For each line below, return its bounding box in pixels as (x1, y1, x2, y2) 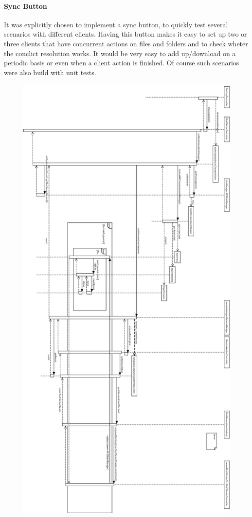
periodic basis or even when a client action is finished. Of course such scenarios (4, 58, 239, 68)
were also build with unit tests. (4, 67, 96, 77)
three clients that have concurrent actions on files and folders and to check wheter (4, 38, 248, 48)
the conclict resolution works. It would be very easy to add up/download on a (4, 48, 236, 58)
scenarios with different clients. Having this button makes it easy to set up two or (4, 29, 247, 39)
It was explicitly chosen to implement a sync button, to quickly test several (4, 19, 228, 29)
